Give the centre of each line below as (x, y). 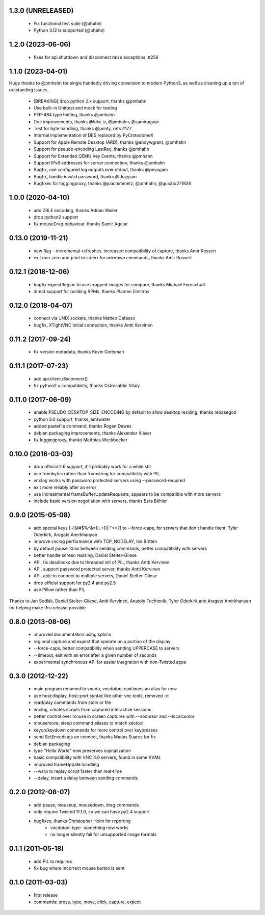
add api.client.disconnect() (61, 378)
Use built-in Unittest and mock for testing (75, 108)
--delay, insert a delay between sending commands (86, 778)
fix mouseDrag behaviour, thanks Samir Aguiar (81, 224)
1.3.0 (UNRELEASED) (41, 11)
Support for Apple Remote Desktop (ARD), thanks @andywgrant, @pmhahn (110, 142)
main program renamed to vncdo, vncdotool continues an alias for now (105, 689)
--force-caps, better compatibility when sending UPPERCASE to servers (106, 648)
